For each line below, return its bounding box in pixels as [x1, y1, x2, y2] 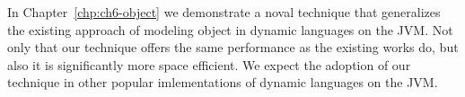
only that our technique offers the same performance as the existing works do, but [7, 38, 459, 57]
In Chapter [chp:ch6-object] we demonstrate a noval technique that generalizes [7, 3, 441, 21]
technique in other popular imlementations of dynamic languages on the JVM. [7, 73, 438, 92]
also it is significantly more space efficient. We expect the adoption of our [7, 55, 411, 74]
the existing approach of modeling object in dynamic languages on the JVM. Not [7, 20, 453, 39]
